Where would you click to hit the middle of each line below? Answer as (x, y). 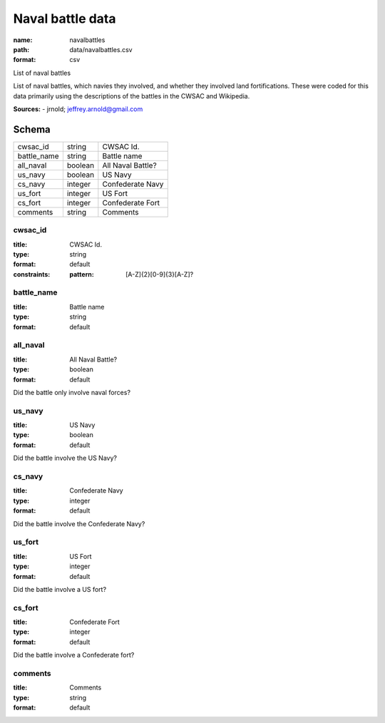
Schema (32, 129)
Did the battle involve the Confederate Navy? (79, 523)
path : (21, 49)
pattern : (82, 274)
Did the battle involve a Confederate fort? (74, 655)
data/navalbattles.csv (101, 49)
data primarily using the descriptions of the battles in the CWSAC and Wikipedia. (132, 96)
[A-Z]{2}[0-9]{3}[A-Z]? (160, 274)
